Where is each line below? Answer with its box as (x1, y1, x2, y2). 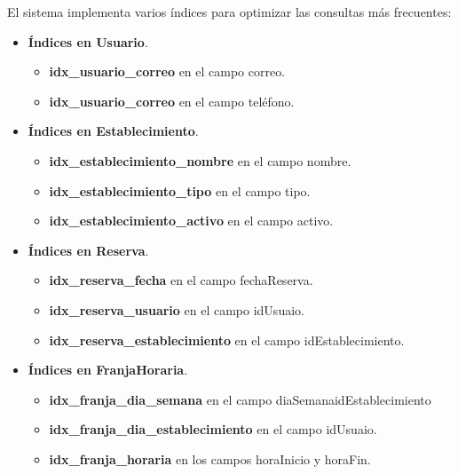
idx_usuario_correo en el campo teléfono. (49, 91, 295, 110)
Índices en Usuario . (28, 32, 148, 51)
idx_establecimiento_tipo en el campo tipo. (49, 181, 311, 200)
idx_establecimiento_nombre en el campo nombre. (49, 151, 351, 170)
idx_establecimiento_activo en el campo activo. (49, 211, 334, 230)
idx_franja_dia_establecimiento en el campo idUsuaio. (49, 420, 377, 438)
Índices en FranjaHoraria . (28, 360, 188, 379)
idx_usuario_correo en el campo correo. (49, 62, 286, 81)
